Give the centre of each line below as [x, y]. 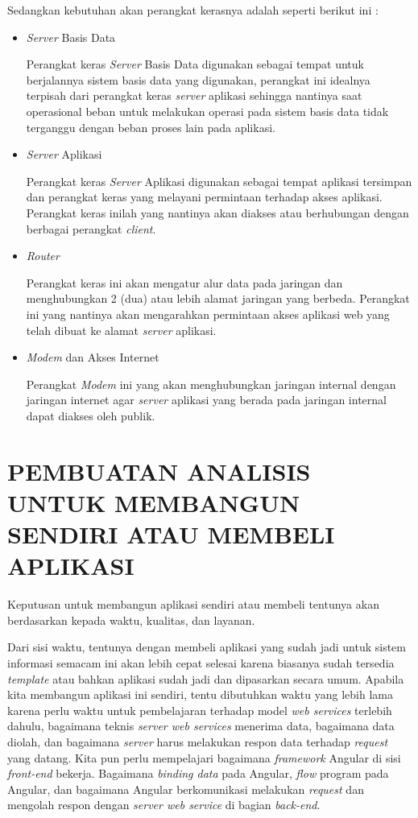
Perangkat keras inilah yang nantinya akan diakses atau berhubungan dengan [217, 212]
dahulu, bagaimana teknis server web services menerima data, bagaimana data [201, 726]
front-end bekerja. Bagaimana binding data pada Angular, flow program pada [198, 773]
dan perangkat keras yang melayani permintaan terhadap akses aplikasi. [204, 197]
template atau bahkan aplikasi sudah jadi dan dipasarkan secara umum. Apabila [206, 678]
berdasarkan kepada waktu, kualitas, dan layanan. [131, 620]
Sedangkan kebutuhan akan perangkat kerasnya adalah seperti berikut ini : [193, 10]
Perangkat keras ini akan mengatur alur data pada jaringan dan [184, 282]
